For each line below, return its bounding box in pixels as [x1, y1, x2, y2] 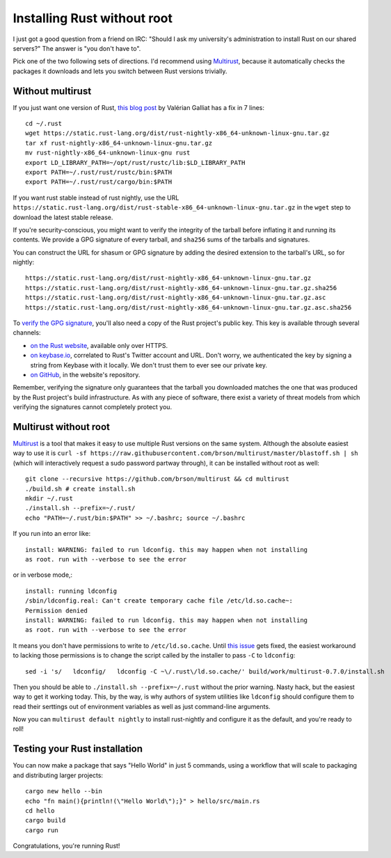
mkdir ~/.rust [25, 495, 73, 502]
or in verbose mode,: [13, 571, 73, 579]
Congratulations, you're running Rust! [13, 842, 120, 850]
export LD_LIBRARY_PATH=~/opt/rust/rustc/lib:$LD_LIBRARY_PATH [25, 159, 246, 166]
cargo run [25, 826, 58, 834]
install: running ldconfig [25, 587, 118, 595]
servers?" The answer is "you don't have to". [13, 44, 141, 52]
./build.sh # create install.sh [25, 484, 136, 493]
